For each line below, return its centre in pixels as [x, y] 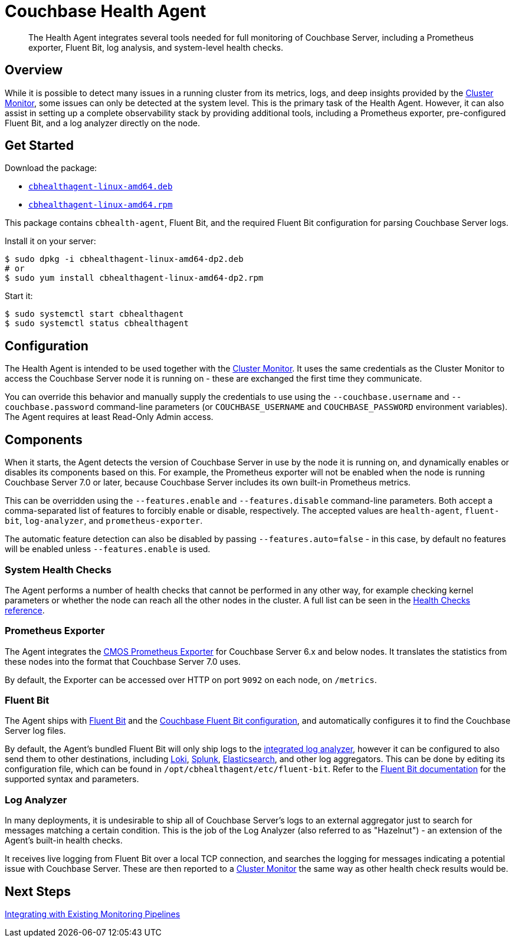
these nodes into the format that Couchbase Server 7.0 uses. [123, 661]
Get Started [39, 146]
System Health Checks [58, 570]
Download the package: [51, 168]
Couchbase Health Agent [106, 11]
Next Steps [38, 891]
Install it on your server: [50, 241]
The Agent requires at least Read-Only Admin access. [109, 417]
